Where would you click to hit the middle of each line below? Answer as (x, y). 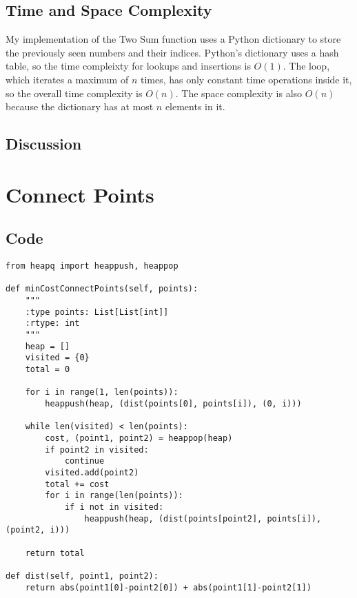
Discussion (44, 144)
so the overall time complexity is (74, 93)
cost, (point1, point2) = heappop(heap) (139, 438)
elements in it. (195, 106)
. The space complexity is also (239, 93)
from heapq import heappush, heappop (92, 266)
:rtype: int (52, 323)
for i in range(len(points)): (114, 496)
